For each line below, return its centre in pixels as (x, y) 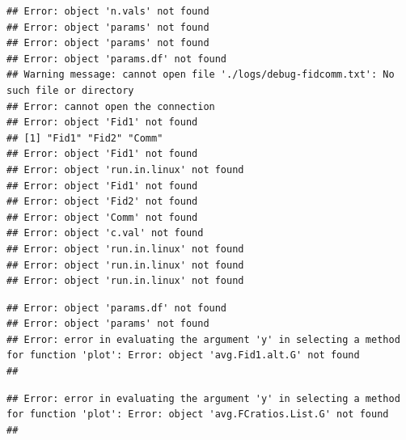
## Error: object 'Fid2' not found (102, 202)
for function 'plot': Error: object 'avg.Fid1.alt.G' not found (183, 355)
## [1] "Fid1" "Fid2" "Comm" (85, 138)
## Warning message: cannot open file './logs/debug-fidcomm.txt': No (201, 75)
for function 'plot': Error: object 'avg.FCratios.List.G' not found (198, 415)
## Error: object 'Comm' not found (102, 217)
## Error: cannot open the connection (111, 106)
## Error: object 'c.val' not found (105, 233)
